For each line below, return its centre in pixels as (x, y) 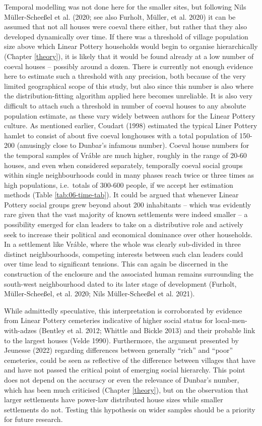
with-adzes (20, 330)
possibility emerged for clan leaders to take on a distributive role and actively (124, 224)
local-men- (231, 320)
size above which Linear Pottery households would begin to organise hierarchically (131, 46)
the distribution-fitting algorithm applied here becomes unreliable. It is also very (128, 96)
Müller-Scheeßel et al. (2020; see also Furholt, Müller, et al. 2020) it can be (120, 16)
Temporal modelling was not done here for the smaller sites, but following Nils (125, 7)
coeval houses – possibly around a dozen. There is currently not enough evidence (129, 66)
